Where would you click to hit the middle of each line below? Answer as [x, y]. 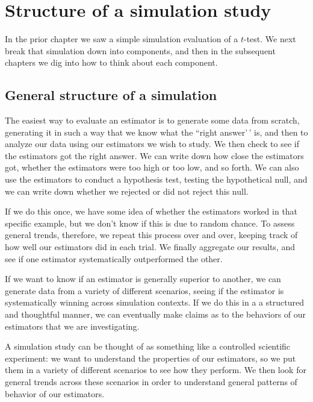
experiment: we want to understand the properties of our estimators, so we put [150, 358]
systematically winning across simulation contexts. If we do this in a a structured [154, 302]
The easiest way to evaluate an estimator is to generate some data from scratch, [152, 120]
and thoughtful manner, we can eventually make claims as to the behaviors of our [156, 314]
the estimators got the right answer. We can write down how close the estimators [154, 155]
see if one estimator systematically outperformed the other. [114, 258]
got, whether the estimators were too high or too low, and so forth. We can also [152, 167]
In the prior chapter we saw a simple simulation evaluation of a [122, 39]
